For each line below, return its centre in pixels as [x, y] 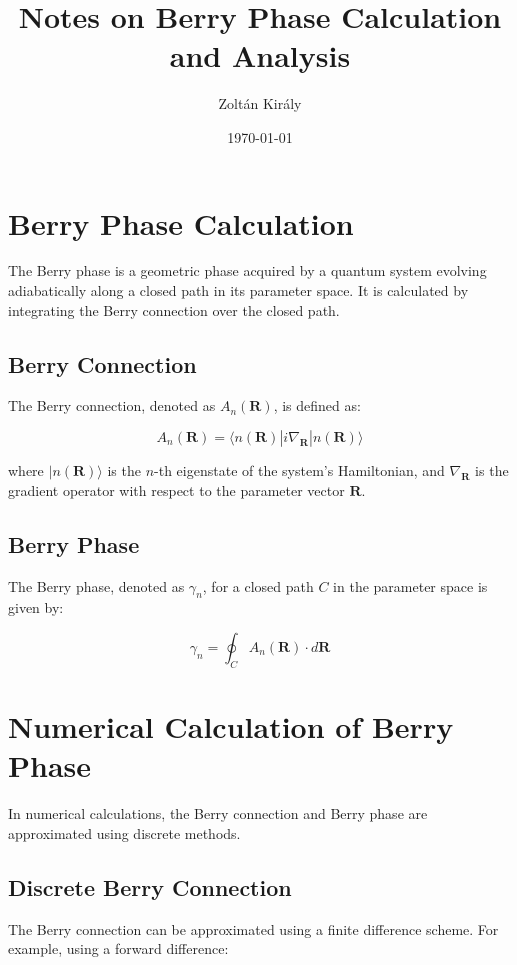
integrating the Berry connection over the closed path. [174, 309]
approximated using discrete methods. [124, 832]
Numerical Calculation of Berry [231, 725]
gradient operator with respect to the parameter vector [176, 489]
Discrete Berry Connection [150, 886]
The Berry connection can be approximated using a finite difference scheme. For [253, 928]
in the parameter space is [410, 585]
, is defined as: [317, 405]
